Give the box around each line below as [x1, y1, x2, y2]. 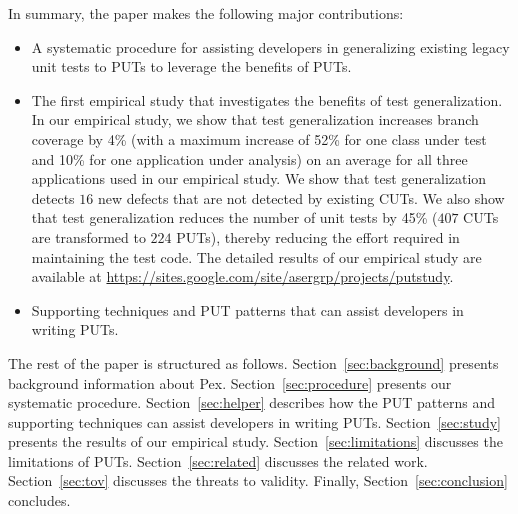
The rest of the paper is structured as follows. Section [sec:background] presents [8, 352, 499, 373]
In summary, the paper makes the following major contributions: [8, 3, 404, 23]
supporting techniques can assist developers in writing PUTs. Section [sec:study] [8, 411, 501, 432]
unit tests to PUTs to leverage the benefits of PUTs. [31, 56, 352, 77]
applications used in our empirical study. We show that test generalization [31, 168, 487, 189]
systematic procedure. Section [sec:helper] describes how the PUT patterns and [8, 392, 495, 413]
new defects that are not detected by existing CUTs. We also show [97, 187, 505, 208]
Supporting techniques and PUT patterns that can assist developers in [31, 299, 464, 320]
